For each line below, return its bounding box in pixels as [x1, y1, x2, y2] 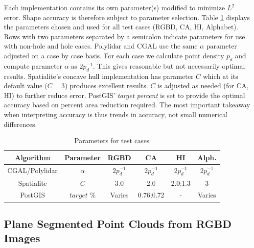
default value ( [4, 80, 47, 91]
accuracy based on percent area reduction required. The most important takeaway [4, 99, 250, 110]
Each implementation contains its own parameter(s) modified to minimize [4, 2, 225, 12]
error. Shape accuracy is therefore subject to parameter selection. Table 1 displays [4, 12, 250, 22]
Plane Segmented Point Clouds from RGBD [4, 216, 232, 231]
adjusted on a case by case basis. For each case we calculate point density [4, 50, 224, 60]
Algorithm [15, 152, 50, 162]
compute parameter [4, 60, 63, 71]
